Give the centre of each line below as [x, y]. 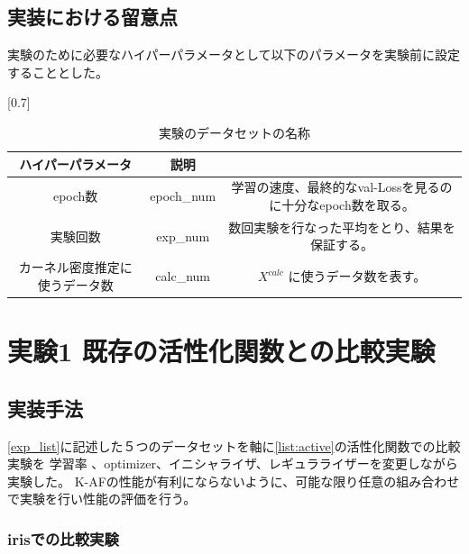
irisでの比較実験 [63, 538]
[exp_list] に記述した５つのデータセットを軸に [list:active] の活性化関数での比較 [234, 445]
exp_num [183, 236]
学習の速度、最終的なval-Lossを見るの [342, 187]
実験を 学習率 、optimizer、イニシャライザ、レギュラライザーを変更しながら [233, 463]
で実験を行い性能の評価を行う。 [102, 499]
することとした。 [58, 72]
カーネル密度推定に [75, 267]
